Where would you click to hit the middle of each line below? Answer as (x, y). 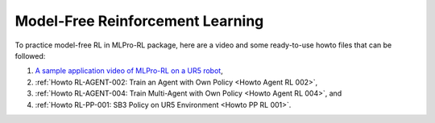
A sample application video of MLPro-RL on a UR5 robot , (129, 71)
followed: (30, 55)
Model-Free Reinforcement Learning (139, 21)
